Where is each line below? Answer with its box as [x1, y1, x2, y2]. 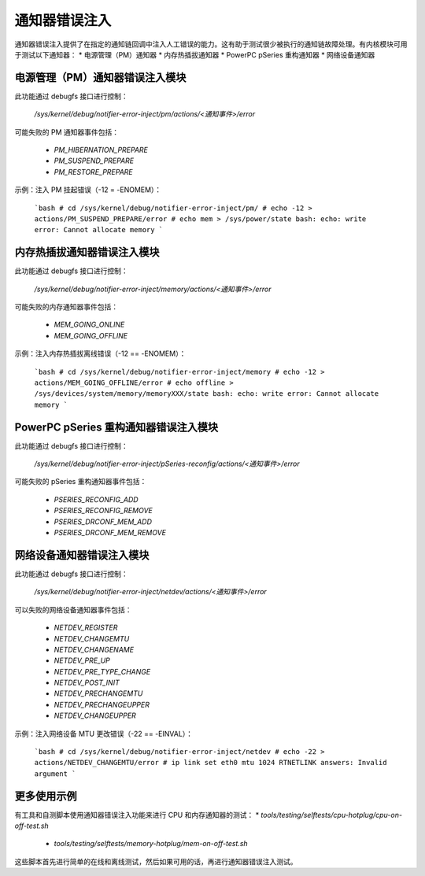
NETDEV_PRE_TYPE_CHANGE [54, 667, 151, 676]
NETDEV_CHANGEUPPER [54, 711, 137, 720]
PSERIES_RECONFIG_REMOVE [54, 506, 153, 516]
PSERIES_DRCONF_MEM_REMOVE [54, 528, 167, 538]
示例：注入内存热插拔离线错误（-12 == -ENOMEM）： [14, 349, 187, 358]
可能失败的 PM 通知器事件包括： [14, 127, 120, 137]
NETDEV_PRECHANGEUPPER [54, 700, 150, 709]
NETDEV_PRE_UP [54, 656, 110, 665]
